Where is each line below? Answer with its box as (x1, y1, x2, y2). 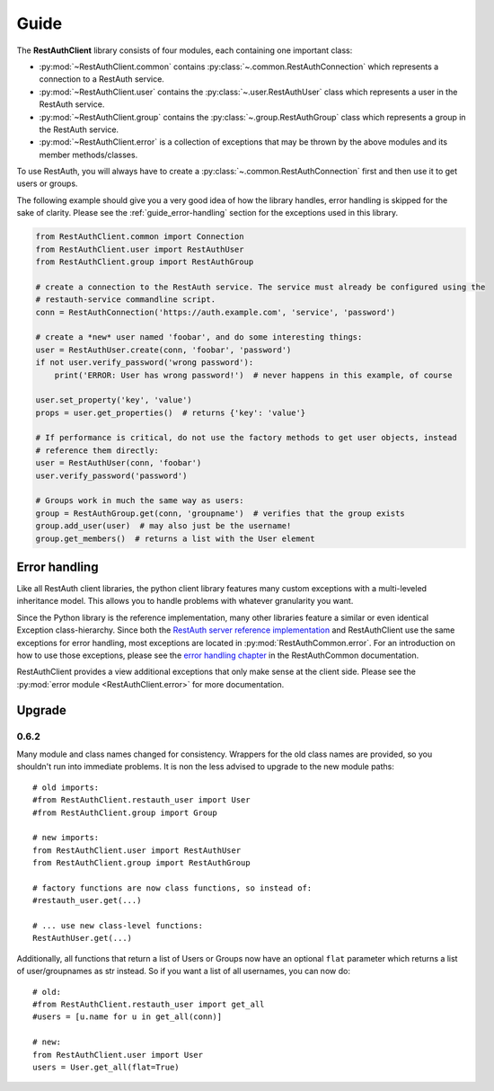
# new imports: (32, 832, 100, 843)
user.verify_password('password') (35, 470, 188, 481)
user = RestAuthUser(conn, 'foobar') (35, 458, 202, 468)
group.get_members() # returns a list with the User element (35, 533, 315, 544)
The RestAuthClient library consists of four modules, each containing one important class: (16, 45, 353, 56)
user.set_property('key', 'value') (35, 395, 192, 405)
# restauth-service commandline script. (35, 295, 216, 305)
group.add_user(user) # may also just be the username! (35, 521, 292, 531)
